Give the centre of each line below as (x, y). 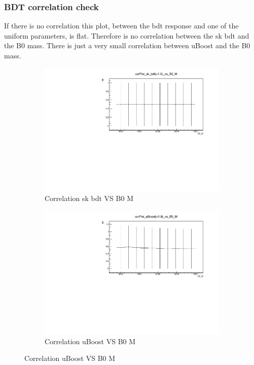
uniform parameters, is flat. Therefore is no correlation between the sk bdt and (127, 35)
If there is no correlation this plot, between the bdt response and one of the (121, 26)
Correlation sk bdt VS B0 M (89, 198)
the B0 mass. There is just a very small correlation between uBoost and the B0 (127, 45)
